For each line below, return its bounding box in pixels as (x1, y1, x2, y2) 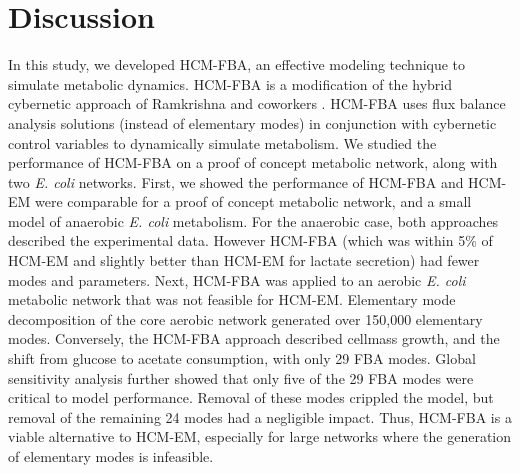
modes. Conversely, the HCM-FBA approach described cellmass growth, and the (8, 328, 500, 349)
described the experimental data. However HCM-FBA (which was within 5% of (8, 230, 493, 251)
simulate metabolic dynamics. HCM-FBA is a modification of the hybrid (8, 73, 452, 94)
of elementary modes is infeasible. (8, 446, 214, 466)
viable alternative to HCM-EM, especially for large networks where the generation (8, 426, 512, 447)
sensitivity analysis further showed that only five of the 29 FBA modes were (8, 367, 474, 388)
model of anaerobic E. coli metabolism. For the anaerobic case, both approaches (8, 210, 499, 231)
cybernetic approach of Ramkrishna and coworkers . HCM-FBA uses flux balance (8, 93, 506, 114)
